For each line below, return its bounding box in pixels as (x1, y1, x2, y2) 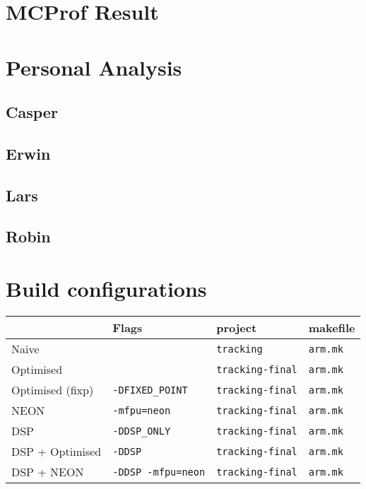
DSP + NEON (11, 464, 84, 480)
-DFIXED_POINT (112, 384, 188, 396)
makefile (308, 319, 355, 336)
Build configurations (6, 274, 207, 303)
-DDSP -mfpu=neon (112, 466, 206, 478)
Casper (6, 101, 58, 123)
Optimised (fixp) (11, 382, 94, 398)
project (216, 319, 257, 336)
